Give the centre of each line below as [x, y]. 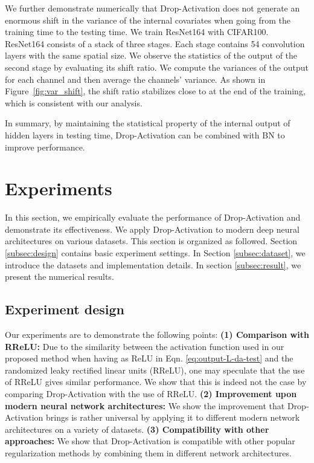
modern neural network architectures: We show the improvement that [145, 405]
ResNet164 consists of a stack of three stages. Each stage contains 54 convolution [155, 43]
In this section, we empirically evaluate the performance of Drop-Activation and [153, 217]
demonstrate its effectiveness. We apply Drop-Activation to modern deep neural [152, 229]
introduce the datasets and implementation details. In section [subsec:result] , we [153, 264]
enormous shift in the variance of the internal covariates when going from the [148, 20]
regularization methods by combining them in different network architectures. [148, 452]
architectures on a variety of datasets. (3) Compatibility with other [137, 429]
